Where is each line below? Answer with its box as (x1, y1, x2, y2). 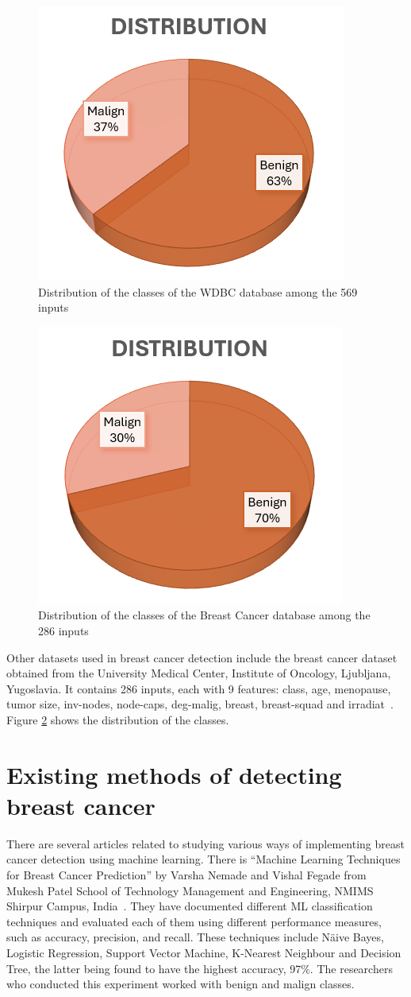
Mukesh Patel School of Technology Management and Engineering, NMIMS (6, 882, 374, 898)
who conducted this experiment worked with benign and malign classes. (6, 976, 355, 992)
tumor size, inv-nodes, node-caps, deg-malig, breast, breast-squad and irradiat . (6, 696, 394, 712)
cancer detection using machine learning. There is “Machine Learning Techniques (6, 851, 401, 867)
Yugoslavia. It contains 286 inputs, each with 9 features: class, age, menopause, (6, 680, 391, 696)
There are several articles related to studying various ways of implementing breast (6, 835, 405, 852)
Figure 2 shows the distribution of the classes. (6, 711, 229, 727)
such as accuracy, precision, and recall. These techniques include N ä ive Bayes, (6, 929, 384, 945)
